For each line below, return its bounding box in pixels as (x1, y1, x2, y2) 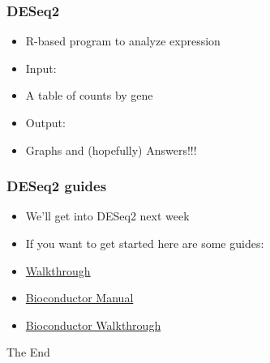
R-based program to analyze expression (25, 32, 221, 49)
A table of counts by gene (25, 87, 153, 104)
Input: (25, 59, 57, 76)
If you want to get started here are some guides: (25, 235, 264, 251)
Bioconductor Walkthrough (25, 316, 161, 333)
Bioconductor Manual (25, 289, 134, 306)
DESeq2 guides (6, 176, 107, 196)
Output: (25, 114, 66, 130)
